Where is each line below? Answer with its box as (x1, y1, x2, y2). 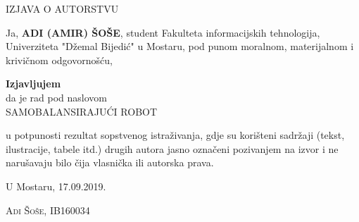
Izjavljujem (6, 76, 61, 91)
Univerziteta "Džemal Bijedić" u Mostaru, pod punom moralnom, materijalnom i (6, 39, 354, 54)
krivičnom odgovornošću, (6, 52, 113, 67)
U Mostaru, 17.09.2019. (6, 178, 106, 193)
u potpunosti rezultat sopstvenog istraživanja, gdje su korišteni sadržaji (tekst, (6, 128, 345, 142)
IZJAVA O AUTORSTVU (6, 1, 119, 16)
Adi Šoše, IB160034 (6, 202, 90, 217)
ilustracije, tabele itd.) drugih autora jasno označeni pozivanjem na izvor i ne (6, 141, 339, 156)
